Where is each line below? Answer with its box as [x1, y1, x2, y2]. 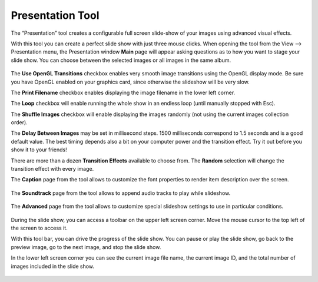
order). [11, 119, 28, 126]
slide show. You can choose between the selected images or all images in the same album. [11, 57, 231, 64]
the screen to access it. [11, 224, 68, 231]
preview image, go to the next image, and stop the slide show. [11, 243, 161, 250]
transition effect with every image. [11, 165, 94, 172]
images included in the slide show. [11, 263, 94, 270]
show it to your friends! [11, 146, 67, 153]
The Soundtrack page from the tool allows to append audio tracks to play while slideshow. [11, 189, 231, 197]
